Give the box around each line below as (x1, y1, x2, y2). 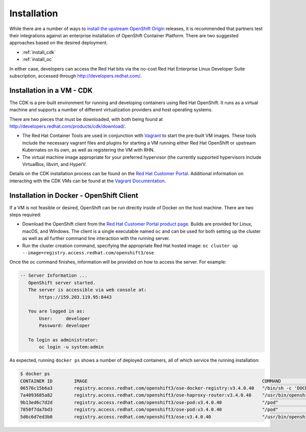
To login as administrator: (28, 337, 99, 343)
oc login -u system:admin (39, 344, 104, 350)
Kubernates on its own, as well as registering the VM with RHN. (22, 147, 155, 153)
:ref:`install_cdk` (22, 49, 56, 55)
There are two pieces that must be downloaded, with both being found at (9, 116, 163, 122)
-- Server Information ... (20, 273, 88, 278)
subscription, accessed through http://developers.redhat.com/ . (9, 73, 142, 79)
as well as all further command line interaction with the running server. (22, 235, 170, 242)
